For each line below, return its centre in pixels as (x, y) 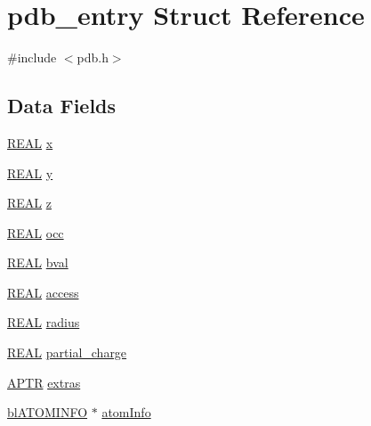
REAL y (30, 172)
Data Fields (62, 106)
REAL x (30, 142)
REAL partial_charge (67, 352)
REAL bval (38, 262)
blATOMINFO (48, 412)
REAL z (29, 203)
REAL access (43, 292)
